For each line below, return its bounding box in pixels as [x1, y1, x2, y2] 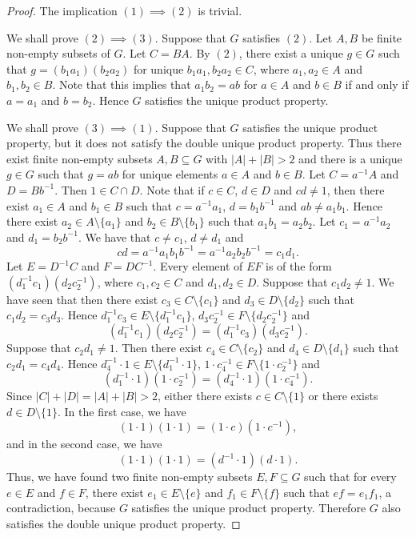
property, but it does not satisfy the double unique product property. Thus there [6, 134, 402, 151]
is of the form [266, 258, 332, 275]
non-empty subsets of [6, 45, 110, 62]
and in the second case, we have [6, 435, 162, 452]
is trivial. [198, 2, 242, 18]
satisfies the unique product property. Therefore [131, 499, 366, 516]
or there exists [308, 387, 378, 404]
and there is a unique [298, 150, 402, 166]
